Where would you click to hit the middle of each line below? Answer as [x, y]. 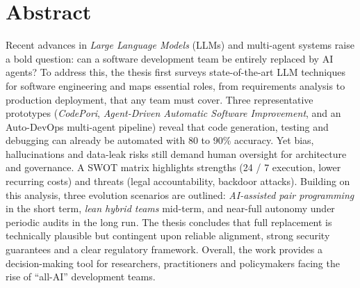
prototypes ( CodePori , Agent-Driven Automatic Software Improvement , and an [173, 113]
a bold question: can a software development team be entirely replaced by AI [170, 58]
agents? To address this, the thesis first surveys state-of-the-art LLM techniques [176, 72]
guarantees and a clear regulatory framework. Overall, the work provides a [164, 249]
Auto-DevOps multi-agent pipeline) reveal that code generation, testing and [167, 126]
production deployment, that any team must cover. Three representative [159, 99]
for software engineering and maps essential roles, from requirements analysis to [175, 85]
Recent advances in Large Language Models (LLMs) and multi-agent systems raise [180, 45]
